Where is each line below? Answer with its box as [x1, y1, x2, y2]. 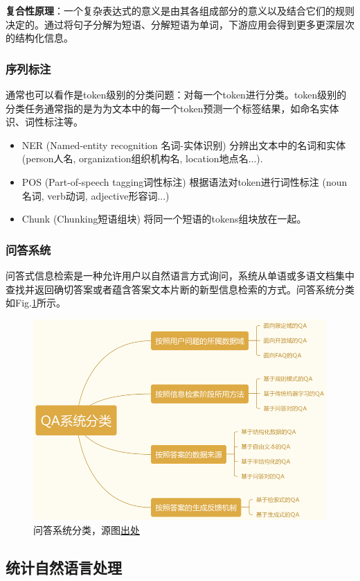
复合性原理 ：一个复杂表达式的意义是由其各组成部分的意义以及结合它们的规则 [6, 3, 354, 17]
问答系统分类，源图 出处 [33, 522, 140, 537]
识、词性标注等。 [6, 114, 83, 129]
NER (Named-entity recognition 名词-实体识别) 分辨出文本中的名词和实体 [21, 137, 346, 152]
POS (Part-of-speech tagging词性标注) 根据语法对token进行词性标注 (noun [21, 174, 348, 189]
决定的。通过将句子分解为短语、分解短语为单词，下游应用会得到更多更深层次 [6, 17, 354, 31]
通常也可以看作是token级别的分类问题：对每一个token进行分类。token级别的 [6, 87, 347, 101]
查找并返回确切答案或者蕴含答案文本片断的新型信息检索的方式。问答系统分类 [6, 281, 354, 296]
